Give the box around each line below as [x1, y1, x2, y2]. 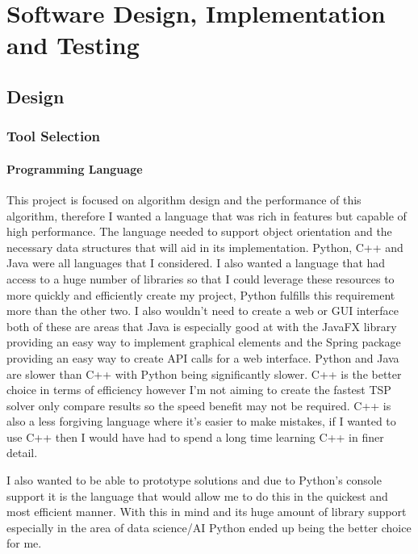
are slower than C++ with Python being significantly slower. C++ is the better [6, 365, 402, 382]
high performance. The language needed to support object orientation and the [6, 223, 392, 240]
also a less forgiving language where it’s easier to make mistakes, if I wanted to [6, 413, 396, 430]
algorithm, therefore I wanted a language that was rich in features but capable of [6, 207, 407, 224]
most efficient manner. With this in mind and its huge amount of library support [6, 503, 407, 520]
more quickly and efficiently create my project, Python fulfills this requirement [6, 286, 395, 303]
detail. [6, 444, 38, 461]
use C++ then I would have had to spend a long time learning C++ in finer [6, 428, 384, 445]
